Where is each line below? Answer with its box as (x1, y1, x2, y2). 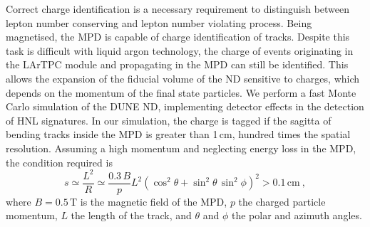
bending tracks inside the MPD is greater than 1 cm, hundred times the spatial (6, 127, 351, 142)
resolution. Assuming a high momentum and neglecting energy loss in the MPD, (6, 140, 356, 155)
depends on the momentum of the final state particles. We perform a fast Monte (6, 85, 356, 100)
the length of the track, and (71, 208, 192, 223)
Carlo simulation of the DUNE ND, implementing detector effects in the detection (6, 99, 364, 114)
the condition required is (6, 154, 113, 169)
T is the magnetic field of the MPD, (70, 194, 227, 208)
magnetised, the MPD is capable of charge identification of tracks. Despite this (6, 29, 350, 44)
